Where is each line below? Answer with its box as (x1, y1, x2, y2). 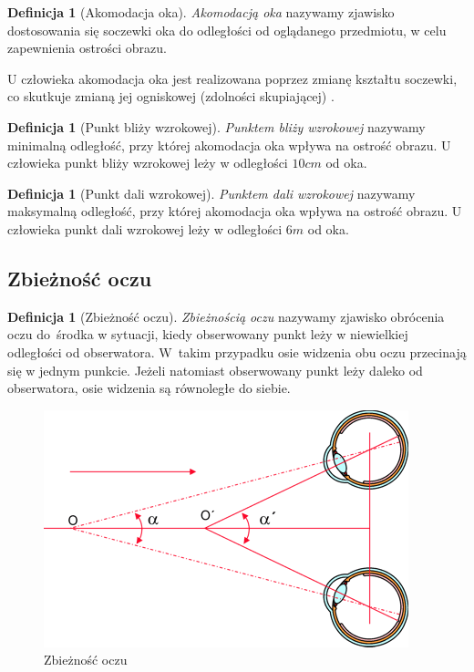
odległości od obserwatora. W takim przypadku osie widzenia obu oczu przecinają (7, 342, 467, 361)
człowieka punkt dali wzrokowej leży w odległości (7, 219, 283, 238)
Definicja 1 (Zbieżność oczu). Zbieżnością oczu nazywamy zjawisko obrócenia (7, 306, 445, 326)
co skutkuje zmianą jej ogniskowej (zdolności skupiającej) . (7, 87, 335, 106)
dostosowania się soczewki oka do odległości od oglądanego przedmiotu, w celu (7, 20, 447, 39)
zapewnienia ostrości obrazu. (7, 38, 167, 57)
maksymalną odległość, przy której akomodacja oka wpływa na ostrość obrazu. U (7, 202, 462, 221)
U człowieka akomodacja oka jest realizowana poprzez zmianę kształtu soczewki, (7, 68, 458, 88)
